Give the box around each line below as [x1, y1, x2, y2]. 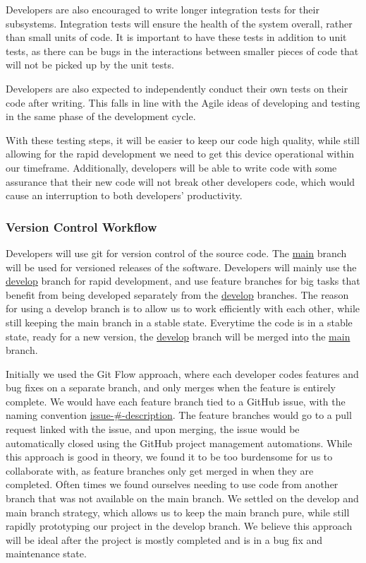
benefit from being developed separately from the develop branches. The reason [6, 287, 349, 302]
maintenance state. [6, 546, 87, 561]
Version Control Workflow [6, 218, 157, 235]
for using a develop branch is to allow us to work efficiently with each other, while [6, 301, 360, 316]
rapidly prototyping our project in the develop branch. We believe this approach [6, 518, 353, 533]
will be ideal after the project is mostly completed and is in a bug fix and [6, 532, 323, 547]
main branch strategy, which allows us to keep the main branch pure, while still [6, 504, 350, 519]
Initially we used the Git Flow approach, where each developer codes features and [6, 366, 359, 381]
